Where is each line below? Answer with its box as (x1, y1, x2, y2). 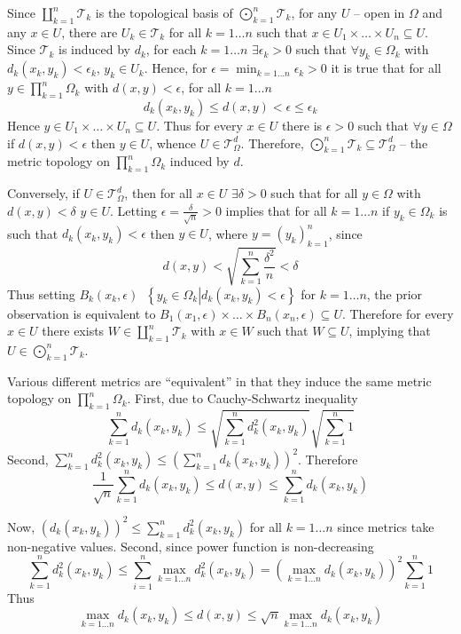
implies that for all (225, 201, 327, 219)
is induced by (58, 40, 130, 59)
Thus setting (7, 284, 75, 303)
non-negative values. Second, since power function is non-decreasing (7, 536, 374, 555)
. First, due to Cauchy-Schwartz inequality (127, 389, 358, 408)
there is (281, 115, 323, 134)
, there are (61, 22, 118, 41)
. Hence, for (144, 59, 207, 77)
